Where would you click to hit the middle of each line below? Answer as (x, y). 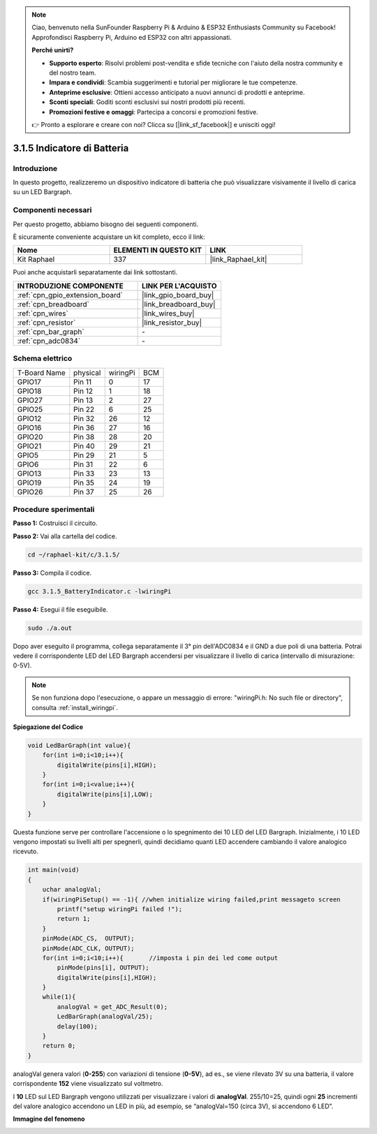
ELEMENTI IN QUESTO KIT (158, 250)
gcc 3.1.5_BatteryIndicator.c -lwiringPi (99, 591)
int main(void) (53, 870)
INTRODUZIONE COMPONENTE (70, 286)
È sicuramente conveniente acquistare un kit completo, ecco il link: (109, 237)
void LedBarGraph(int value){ (79, 745)
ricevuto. (25, 851)
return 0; (59, 1046)
